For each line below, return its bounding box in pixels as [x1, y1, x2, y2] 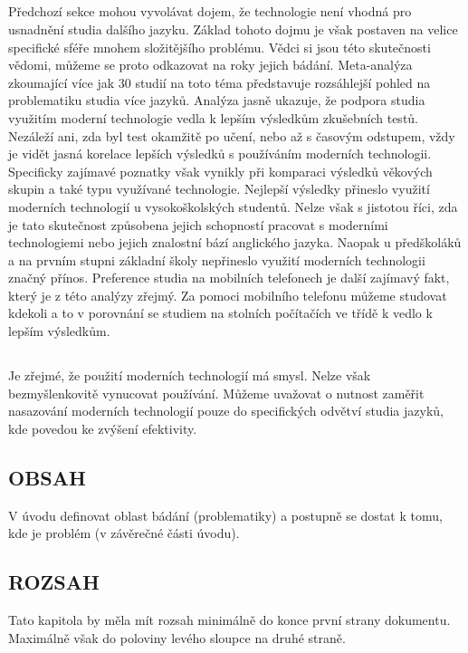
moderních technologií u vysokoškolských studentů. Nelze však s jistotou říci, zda [8, 197, 458, 216]
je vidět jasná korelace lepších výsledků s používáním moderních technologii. [8, 144, 432, 163]
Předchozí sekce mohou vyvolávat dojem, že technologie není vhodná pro [8, 2, 412, 21]
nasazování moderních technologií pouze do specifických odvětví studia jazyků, [8, 401, 444, 420]
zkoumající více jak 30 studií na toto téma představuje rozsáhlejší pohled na [8, 72, 431, 91]
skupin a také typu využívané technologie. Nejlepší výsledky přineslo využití [8, 179, 430, 198]
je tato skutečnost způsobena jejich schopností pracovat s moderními [8, 215, 388, 234]
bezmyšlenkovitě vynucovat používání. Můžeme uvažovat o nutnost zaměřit [8, 383, 425, 402]
